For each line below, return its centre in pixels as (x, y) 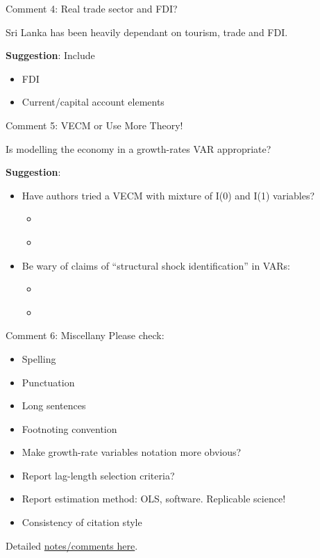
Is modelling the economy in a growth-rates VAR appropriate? (138, 148)
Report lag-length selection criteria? (98, 475)
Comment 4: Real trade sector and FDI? (92, 8)
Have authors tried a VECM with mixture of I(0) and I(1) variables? (168, 195)
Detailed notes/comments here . (72, 545)
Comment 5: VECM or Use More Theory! (94, 125)
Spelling (39, 358)
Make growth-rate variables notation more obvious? (132, 452)
